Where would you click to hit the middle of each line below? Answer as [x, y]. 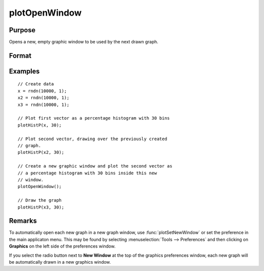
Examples [24, 71]
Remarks [23, 221]
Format [20, 55]
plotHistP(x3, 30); [41, 207]
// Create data [36, 84]
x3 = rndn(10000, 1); [44, 104]
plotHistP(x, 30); [40, 125]
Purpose [22, 30]
